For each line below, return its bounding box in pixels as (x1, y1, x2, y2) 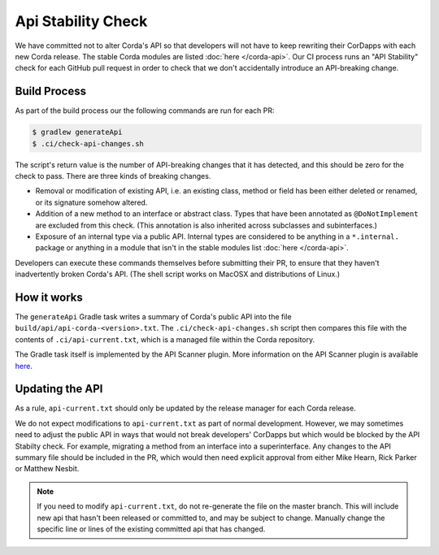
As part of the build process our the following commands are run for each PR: (15, 106, 276, 115)
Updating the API (15, 382, 103, 396)
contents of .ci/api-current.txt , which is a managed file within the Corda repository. (15, 334, 315, 345)
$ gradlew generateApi (32, 128, 123, 137)
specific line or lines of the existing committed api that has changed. (37, 524, 266, 534)
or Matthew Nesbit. (15, 464, 80, 474)
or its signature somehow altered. (35, 197, 148, 207)
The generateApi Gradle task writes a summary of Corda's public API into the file (15, 312, 292, 322)
